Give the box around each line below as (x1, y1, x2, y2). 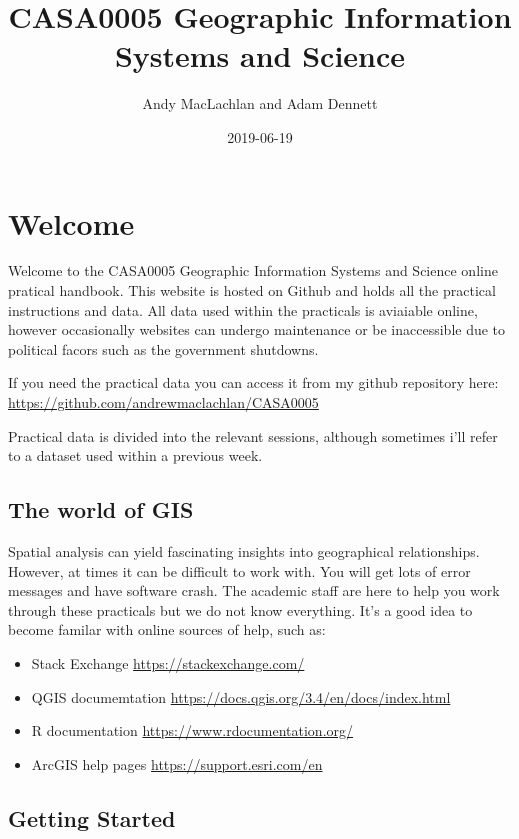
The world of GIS (8, 494, 194, 525)
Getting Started (8, 802, 176, 833)
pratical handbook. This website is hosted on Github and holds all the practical (8, 280, 496, 301)
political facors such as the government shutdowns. (8, 338, 319, 359)
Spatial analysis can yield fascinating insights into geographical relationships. (8, 540, 480, 561)
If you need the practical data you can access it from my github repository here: (8, 372, 499, 393)
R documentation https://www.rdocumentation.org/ (31, 720, 354, 741)
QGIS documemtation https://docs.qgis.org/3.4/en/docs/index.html (31, 686, 451, 707)
